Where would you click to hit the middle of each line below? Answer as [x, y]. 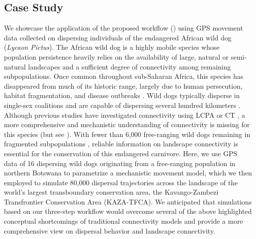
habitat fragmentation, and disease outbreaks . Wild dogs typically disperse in [122, 95]
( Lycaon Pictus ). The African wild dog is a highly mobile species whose [112, 47]
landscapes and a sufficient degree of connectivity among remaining [129, 66]
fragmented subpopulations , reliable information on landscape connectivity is [121, 144]
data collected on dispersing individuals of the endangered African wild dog [118, 37]
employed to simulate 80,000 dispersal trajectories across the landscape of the [121, 182]
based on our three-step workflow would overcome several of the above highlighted [128, 211]
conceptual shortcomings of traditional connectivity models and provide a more [124, 221]
